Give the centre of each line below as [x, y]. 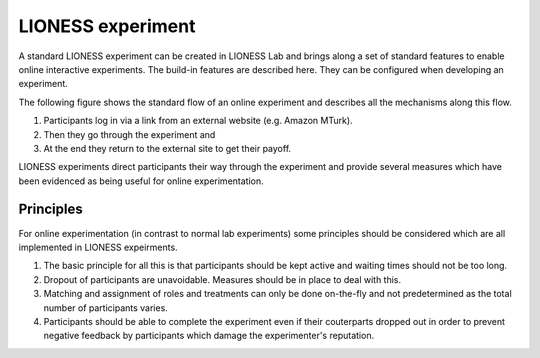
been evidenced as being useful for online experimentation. [141, 181]
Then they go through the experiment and [129, 134]
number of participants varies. [106, 307]
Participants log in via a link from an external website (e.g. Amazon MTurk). [198, 121]
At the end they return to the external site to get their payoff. [167, 148]
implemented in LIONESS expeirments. [98, 247]
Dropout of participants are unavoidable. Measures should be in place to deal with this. [222, 279]
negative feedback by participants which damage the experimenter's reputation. [209, 336]
